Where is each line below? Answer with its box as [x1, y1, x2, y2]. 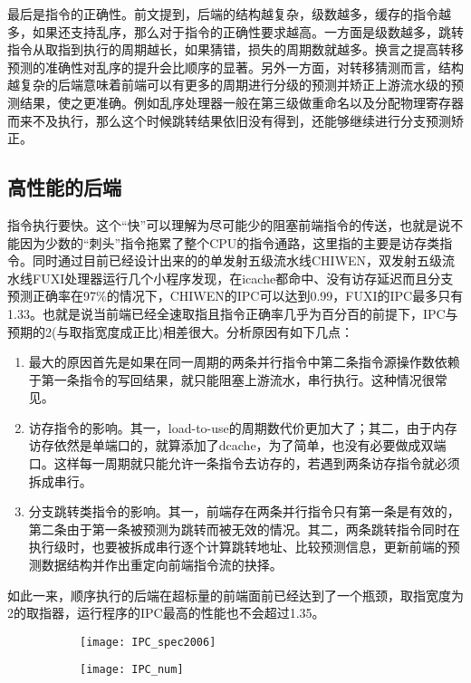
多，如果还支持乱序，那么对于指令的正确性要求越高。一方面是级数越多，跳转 [7, 22, 464, 41]
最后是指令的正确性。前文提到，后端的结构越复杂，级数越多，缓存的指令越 [7, 5, 451, 23]
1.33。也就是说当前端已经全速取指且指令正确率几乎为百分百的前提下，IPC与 [7, 303, 458, 322]
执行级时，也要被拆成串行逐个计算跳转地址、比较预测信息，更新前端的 [28, 537, 447, 556]
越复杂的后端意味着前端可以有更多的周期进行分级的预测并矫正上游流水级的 [7, 75, 451, 94]
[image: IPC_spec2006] [80, 635, 216, 649]
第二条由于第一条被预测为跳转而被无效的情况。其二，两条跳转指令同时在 [28, 519, 460, 538]
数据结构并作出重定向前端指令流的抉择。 [41, 555, 283, 574]
